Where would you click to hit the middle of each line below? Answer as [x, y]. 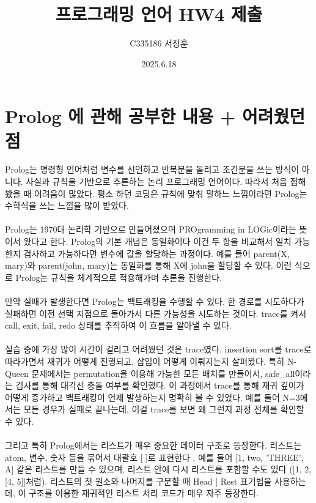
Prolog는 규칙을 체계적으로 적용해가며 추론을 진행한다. [119, 277]
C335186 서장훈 [159, 43]
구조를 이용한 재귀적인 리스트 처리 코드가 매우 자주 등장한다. [144, 493]
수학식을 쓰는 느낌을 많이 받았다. [67, 205]
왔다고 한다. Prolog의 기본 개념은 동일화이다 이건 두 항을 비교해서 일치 [157, 241]
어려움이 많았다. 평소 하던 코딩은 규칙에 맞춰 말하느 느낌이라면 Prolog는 [171, 193]
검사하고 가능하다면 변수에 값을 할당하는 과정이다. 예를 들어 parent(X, [156, 253]
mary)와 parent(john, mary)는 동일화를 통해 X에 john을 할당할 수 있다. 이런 [149, 265]
